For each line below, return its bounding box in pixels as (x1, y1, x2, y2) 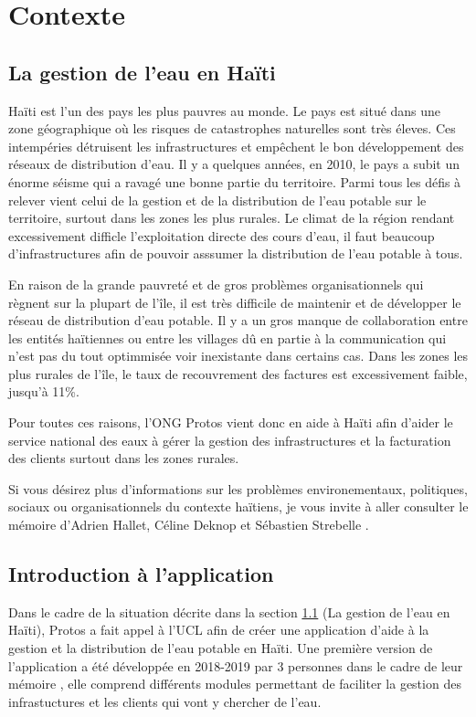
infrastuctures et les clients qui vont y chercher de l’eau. (8, 691, 322, 711)
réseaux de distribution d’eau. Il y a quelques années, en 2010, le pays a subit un (8, 154, 460, 174)
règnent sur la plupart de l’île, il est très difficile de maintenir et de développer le (8, 292, 461, 311)
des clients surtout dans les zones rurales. (8, 448, 239, 468)
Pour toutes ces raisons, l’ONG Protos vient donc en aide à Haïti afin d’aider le (8, 413, 453, 432)
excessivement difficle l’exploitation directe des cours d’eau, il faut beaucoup (8, 226, 435, 245)
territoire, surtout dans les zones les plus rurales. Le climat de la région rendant (8, 208, 455, 227)
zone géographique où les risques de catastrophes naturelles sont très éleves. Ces (8, 119, 456, 138)
